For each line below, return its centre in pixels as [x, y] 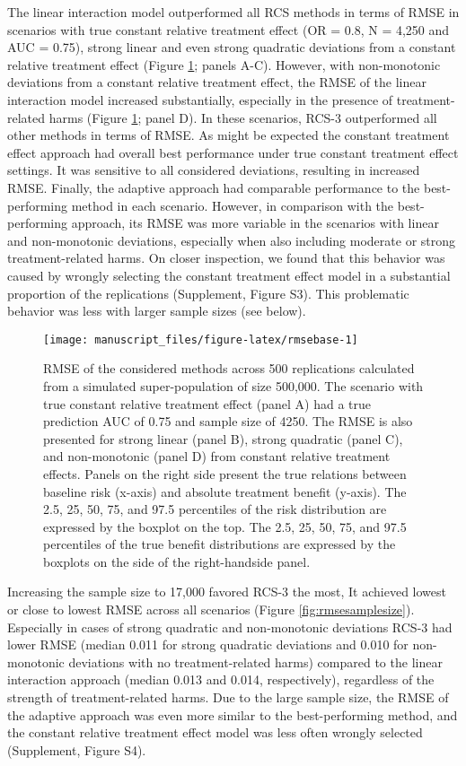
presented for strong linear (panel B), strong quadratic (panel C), [223, 438]
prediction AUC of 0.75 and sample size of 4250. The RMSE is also [228, 421]
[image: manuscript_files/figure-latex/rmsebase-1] [201, 339]
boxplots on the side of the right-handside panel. [177, 561]
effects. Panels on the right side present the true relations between [225, 473]
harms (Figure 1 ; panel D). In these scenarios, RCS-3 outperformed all [243, 117]
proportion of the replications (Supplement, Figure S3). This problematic [208, 293]
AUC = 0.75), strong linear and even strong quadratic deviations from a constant [232, 47]
